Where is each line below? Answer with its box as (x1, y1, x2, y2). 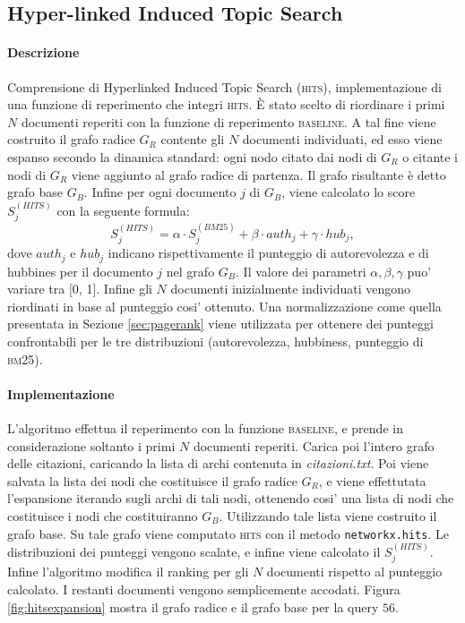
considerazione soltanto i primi (7, 436, 176, 455)
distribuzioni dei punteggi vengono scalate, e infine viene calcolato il (7, 542, 381, 561)
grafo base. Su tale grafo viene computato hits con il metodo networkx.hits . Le (7, 524, 449, 542)
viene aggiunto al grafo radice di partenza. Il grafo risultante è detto (71, 165, 446, 183)
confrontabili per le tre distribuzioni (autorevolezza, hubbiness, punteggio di (7, 332, 424, 351)
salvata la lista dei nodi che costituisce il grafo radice (7, 471, 297, 490)
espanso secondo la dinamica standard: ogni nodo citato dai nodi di (7, 147, 377, 166)
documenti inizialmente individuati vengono (170, 279, 411, 298)
